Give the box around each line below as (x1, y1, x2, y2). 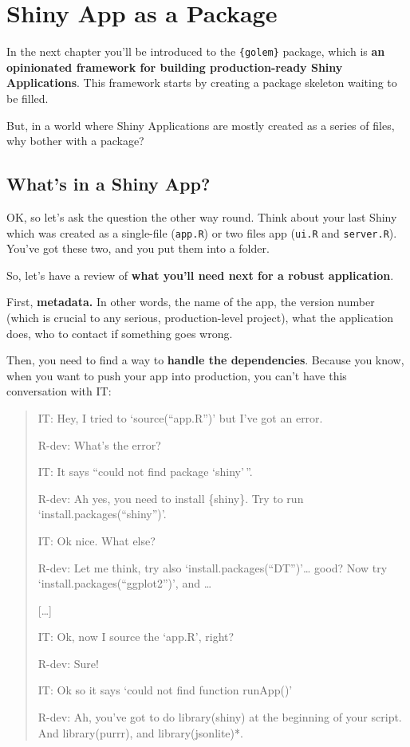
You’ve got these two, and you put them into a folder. (6, 240, 270, 257)
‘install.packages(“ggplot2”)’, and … (37, 575, 212, 592)
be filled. (6, 89, 49, 106)
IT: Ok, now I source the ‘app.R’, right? (37, 628, 235, 645)
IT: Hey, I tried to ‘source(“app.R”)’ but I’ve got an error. (37, 409, 323, 426)
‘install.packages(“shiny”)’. (37, 505, 167, 522)
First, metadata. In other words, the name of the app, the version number (6, 293, 375, 310)
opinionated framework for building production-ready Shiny (6, 58, 343, 75)
